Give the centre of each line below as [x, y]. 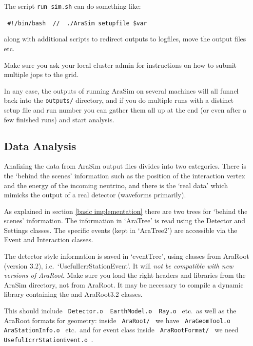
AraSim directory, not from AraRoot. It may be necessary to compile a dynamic [124, 284]
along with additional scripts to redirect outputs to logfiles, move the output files [125, 39]
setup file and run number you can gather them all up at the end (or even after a [125, 109]
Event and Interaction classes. [49, 240]
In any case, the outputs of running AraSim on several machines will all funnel [121, 90]
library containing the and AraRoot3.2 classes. [73, 294]
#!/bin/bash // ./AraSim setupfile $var [77, 23]
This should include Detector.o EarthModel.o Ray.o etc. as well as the [120, 311]
